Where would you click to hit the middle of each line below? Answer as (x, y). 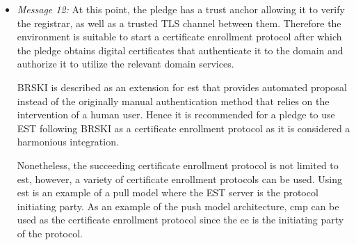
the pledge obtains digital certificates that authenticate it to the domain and (180, 50)
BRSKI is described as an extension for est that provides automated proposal (182, 87)
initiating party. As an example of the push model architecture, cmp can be (178, 206)
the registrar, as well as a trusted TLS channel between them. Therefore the (179, 23)
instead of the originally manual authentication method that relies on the (173, 101)
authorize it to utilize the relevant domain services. (126, 64)
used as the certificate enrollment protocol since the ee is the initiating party (180, 220)
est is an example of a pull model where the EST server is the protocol (168, 192)
